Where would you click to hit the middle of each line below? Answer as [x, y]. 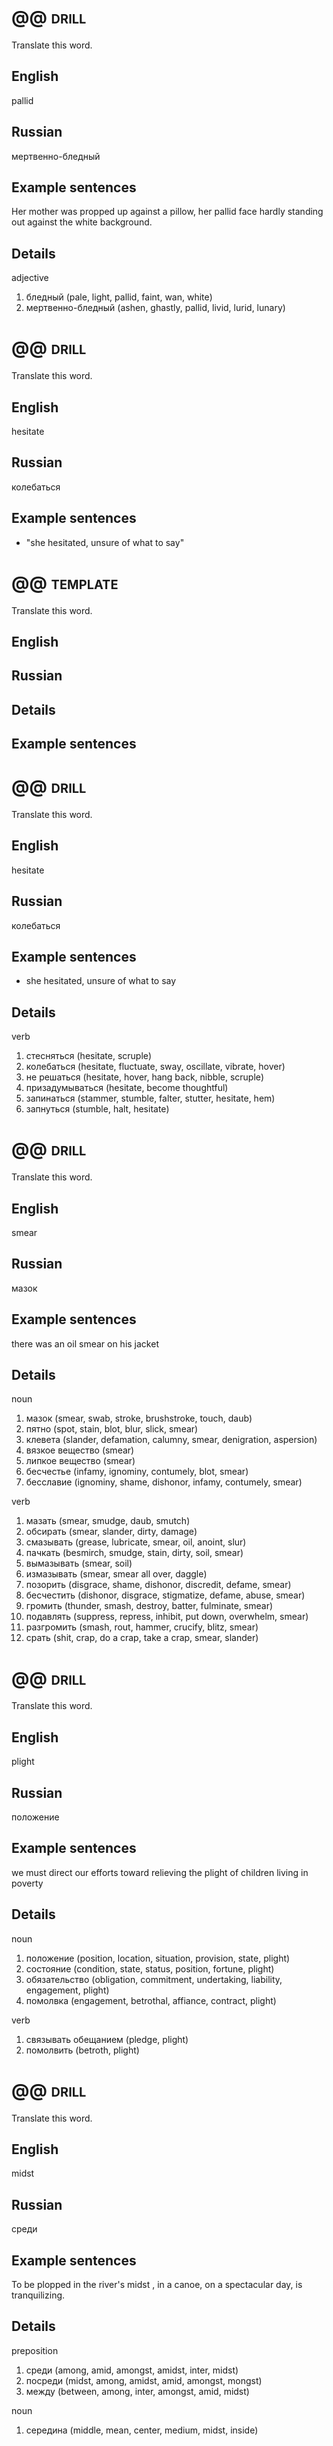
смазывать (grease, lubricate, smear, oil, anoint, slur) [136, 1542]
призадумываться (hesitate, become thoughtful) [127, 1088]
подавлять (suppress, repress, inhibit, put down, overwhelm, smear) [167, 1617]
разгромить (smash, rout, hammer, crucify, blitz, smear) [142, 1627]
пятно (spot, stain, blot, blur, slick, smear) [112, 1429]
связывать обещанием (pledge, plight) [107, 2039]
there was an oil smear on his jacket [85, 1343]
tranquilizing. [38, 2295]
